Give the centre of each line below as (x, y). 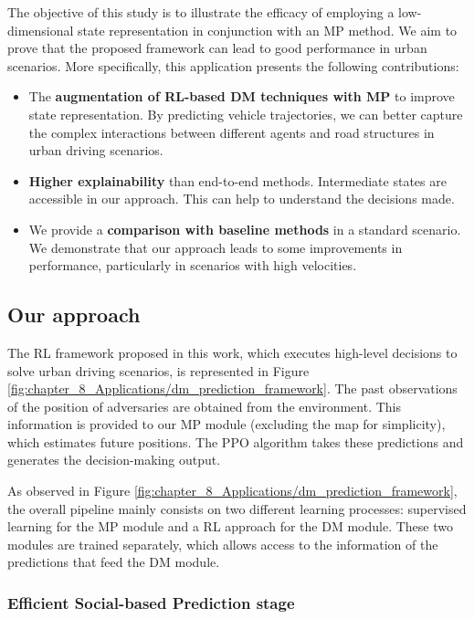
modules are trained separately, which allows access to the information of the (223, 544)
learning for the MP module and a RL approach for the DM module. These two (230, 526)
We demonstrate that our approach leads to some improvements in (216, 247)
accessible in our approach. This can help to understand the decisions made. (242, 199)
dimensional (41, 30)
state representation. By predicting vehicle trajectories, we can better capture (246, 114)
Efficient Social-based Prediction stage (151, 602)
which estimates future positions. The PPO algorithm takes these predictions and (236, 441)
